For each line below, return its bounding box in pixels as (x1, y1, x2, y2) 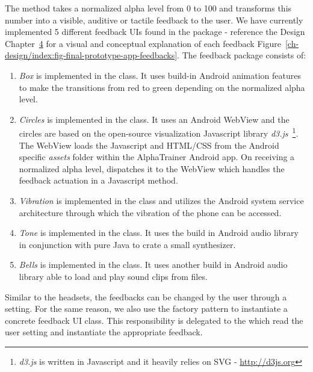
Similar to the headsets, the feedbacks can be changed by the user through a (5, 290, 287, 303)
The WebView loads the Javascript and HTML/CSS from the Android (19, 138, 279, 151)
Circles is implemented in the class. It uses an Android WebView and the (19, 113, 290, 125)
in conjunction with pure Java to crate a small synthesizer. (19, 238, 236, 250)
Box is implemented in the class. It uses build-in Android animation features (19, 69, 301, 81)
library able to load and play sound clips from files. (19, 270, 208, 282)
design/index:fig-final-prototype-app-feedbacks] (5, 49, 178, 61)
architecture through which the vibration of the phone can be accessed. (19, 206, 282, 219)
